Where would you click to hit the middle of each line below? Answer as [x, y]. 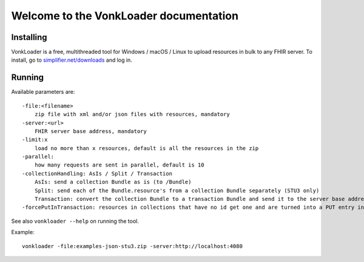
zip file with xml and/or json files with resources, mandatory [132, 114]
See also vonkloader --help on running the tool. [75, 221]
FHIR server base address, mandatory [90, 131]
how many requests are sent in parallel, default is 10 [119, 165]
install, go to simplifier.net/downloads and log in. [72, 60]
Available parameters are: [43, 92]
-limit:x [35, 140]
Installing [29, 37]
